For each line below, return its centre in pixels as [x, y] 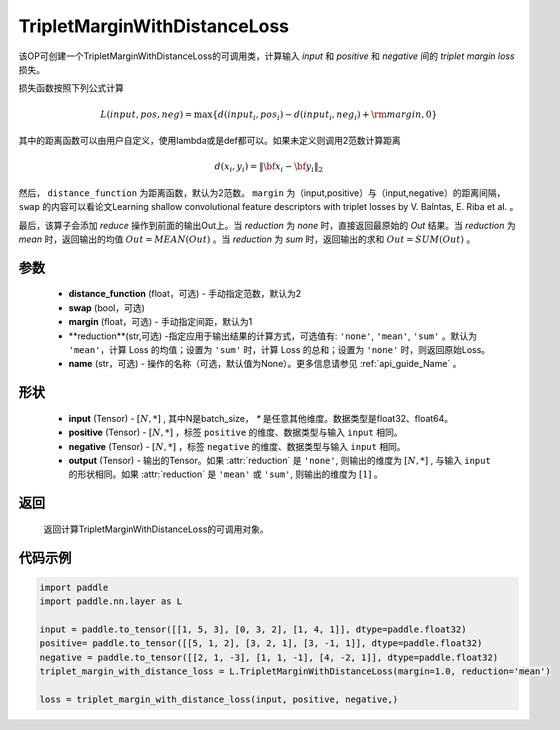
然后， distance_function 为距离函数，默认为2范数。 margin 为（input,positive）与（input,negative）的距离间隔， [262, 192]
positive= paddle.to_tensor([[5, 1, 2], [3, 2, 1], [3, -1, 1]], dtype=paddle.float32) [261, 643]
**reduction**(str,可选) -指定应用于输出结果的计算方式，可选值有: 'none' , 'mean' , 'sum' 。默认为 [272, 336]
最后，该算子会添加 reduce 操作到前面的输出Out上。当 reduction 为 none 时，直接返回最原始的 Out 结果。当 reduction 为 [267, 225]
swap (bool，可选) [106, 307]
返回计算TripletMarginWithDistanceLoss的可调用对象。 [156, 529]
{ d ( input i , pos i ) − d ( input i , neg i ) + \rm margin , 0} [324, 115]
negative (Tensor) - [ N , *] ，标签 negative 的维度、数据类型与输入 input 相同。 [237, 446]
